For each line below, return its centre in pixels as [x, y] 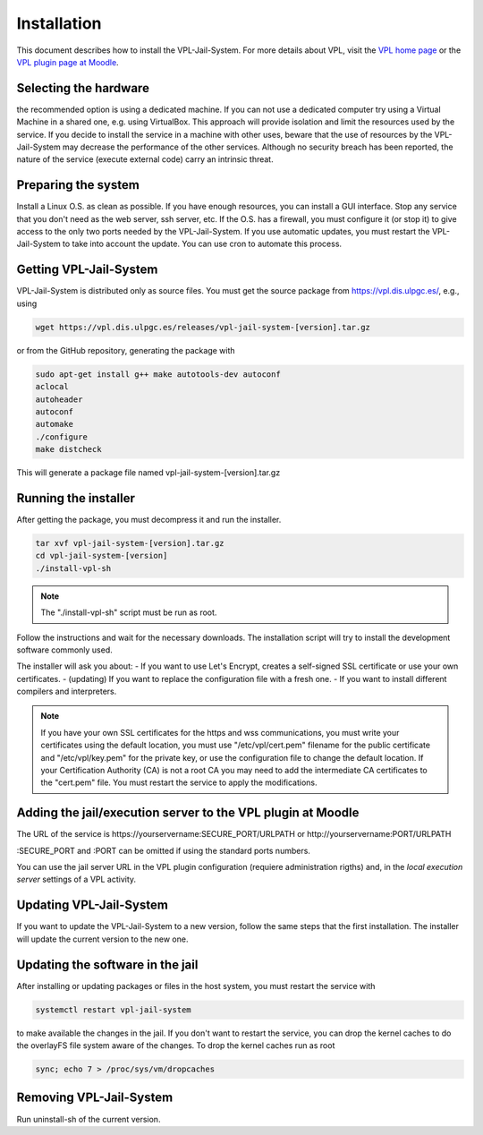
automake [55, 424]
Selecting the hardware [83, 88]
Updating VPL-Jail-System [93, 905]
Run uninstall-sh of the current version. [89, 1119]
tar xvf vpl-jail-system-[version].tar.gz [130, 543]
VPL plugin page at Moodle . [68, 62]
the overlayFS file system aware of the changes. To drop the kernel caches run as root [176, 1045]
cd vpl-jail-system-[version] [102, 556]
